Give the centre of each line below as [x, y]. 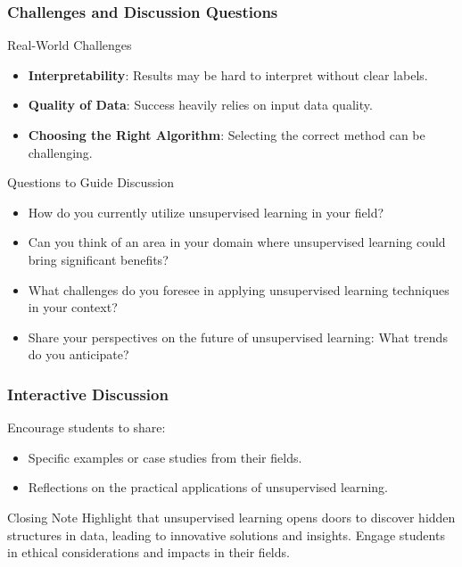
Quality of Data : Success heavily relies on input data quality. [200, 105]
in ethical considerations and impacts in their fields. [148, 552]
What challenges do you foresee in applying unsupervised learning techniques [239, 289]
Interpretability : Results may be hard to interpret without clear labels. [228, 74]
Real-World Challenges [70, 45]
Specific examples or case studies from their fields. [165, 457]
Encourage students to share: [87, 427]
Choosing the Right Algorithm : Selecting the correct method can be [227, 135]
